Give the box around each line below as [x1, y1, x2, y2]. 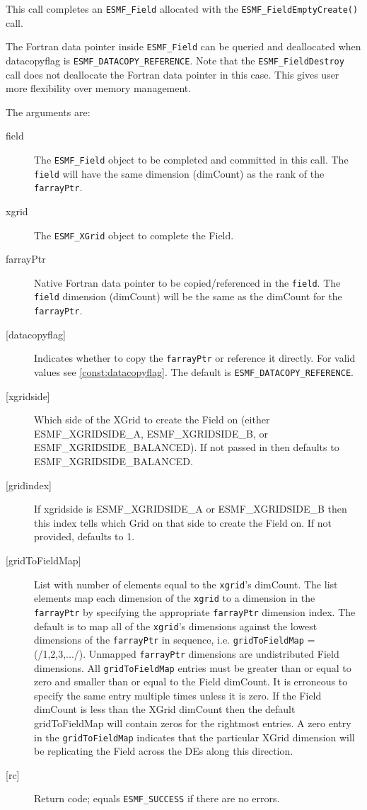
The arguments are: [6, 104, 91, 119]
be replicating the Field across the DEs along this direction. [34, 743, 293, 758]
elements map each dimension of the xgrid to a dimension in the [34, 591, 315, 605]
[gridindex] [6, 477, 52, 492]
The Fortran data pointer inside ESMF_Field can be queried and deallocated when [6, 39, 361, 54]
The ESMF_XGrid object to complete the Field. [34, 227, 234, 242]
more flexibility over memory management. [6, 81, 192, 96]
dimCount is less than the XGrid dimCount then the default [34, 702, 296, 717]
